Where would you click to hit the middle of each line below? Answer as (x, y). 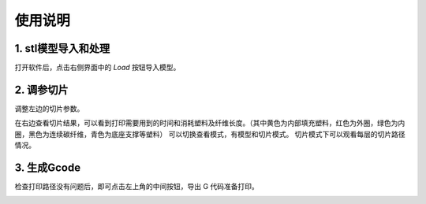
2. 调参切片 (41, 89)
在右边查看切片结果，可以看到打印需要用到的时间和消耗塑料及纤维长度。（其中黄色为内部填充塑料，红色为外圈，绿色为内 (210, 123)
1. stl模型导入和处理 (62, 48)
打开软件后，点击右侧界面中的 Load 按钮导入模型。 (97, 68)
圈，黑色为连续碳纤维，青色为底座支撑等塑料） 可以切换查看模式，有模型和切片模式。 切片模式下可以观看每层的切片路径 (210, 134)
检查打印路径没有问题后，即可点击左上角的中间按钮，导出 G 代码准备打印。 (137, 187)
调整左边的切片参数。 (49, 108)
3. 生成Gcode (48, 167)
